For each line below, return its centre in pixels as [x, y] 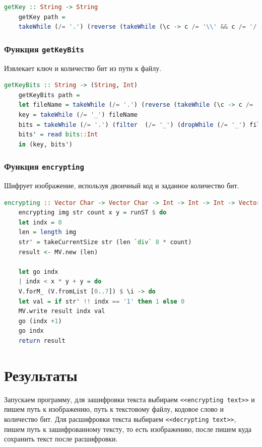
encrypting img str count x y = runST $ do [92, 213]
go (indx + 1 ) [40, 321]
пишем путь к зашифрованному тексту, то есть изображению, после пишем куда [128, 429]
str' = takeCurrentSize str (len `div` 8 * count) [105, 242]
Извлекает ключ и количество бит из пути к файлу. [83, 68]
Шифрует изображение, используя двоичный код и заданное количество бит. [122, 185]
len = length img [47, 232]
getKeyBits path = [49, 95]
